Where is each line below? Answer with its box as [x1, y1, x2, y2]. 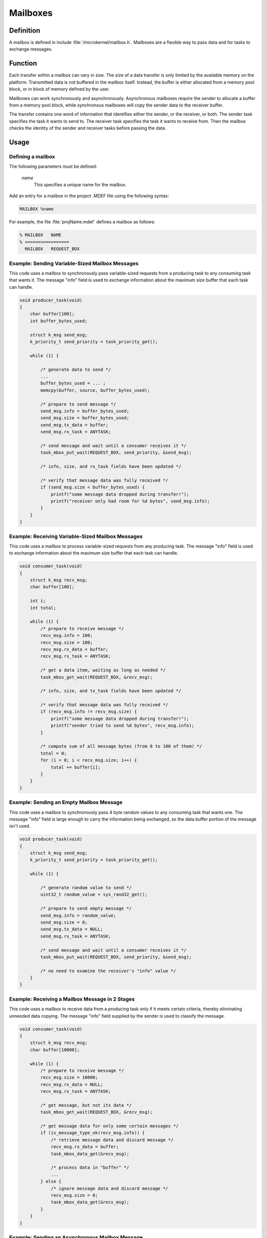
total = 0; [40, 750, 67, 756]
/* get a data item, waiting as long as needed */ [40, 668, 166, 673]
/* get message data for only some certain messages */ [40, 1123, 179, 1129]
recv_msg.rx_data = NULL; [40, 1082, 103, 1087]
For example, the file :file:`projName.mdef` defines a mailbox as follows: [9, 219, 155, 225]
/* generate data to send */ [40, 366, 111, 372]
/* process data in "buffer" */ [50, 1165, 130, 1171]
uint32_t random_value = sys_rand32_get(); [40, 892, 148, 897]
